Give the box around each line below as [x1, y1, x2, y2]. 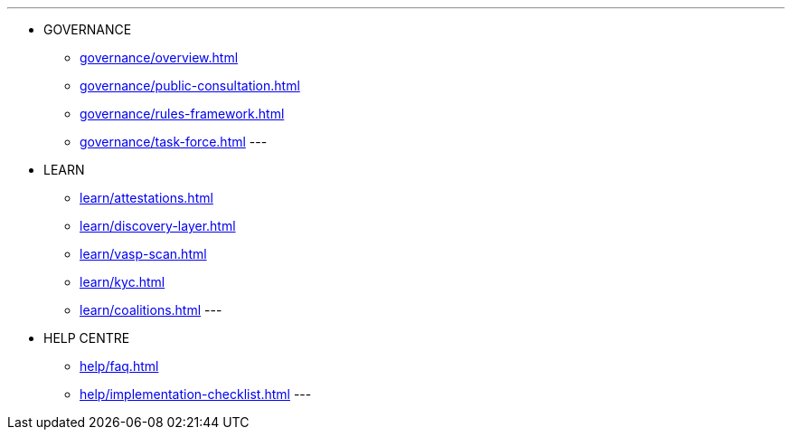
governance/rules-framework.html [80, 106, 285, 121]
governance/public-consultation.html [80, 78, 300, 93]
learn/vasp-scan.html [80, 246, 207, 261]
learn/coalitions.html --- [80, 302, 222, 318]
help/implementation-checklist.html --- [80, 386, 312, 402]
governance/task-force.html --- [80, 134, 268, 149]
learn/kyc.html [80, 274, 165, 290]
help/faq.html [80, 358, 159, 374]
